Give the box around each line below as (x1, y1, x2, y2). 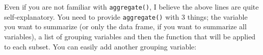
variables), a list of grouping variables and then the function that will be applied (4, 31, 256, 41)
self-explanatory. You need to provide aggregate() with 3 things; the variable (4, 11, 248, 22)
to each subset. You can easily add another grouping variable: (4, 41, 197, 51)
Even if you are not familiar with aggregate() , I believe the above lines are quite (4, 2, 259, 12)
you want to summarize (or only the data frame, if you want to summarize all (4, 21, 247, 32)
